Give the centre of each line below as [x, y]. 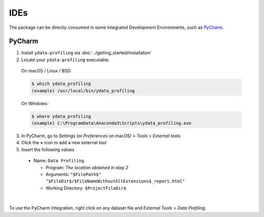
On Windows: [35, 103]
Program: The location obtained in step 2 [87, 167]
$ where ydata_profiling [61, 116]
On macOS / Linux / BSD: [46, 71]
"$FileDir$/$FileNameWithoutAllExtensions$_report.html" [115, 181]
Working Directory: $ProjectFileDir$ [86, 188]
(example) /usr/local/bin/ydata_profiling [83, 91]
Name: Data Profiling [59, 161]
